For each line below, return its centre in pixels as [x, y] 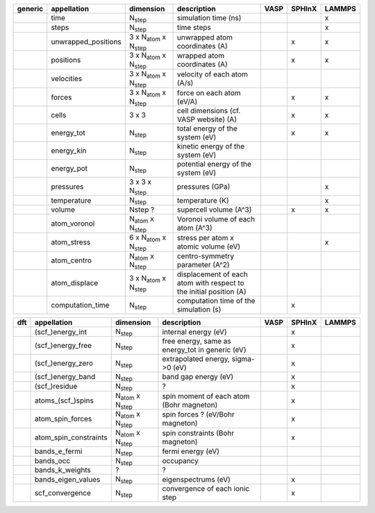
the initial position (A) [211, 292]
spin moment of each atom [206, 396]
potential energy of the [214, 165]
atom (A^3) [195, 228]
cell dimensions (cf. [209, 111]
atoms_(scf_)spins [64, 401]
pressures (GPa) [203, 186]
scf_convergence [63, 493]
